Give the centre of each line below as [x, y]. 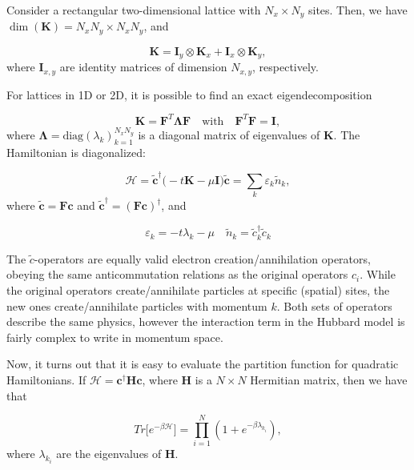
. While [378, 274]
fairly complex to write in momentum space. [115, 337]
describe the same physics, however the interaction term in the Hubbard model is [206, 321]
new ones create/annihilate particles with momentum [137, 305]
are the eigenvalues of [109, 454]
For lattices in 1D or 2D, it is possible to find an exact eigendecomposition [189, 94]
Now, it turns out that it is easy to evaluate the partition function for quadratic [203, 364]
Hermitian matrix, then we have [329, 380]
